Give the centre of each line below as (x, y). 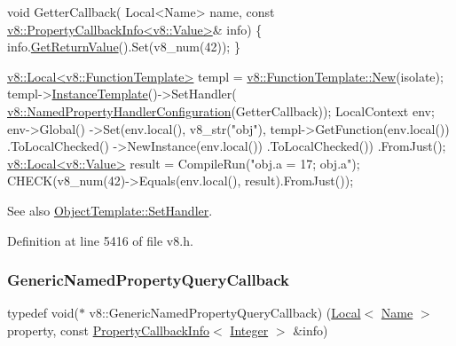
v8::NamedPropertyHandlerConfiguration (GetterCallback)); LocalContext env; (221, 110)
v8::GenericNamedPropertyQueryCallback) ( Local (225, 313)
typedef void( (43, 313)
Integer (249, 330)
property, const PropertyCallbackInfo (108, 330)
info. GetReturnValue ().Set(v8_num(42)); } (124, 47)
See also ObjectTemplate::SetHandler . (110, 210)
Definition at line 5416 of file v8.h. (100, 240)
